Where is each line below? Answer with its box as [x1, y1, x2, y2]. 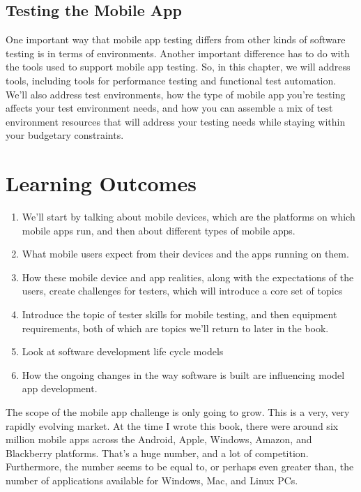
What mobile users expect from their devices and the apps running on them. [22, 246, 349, 261]
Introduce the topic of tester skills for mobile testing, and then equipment [22, 307, 337, 322]
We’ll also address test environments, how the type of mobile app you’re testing [6, 87, 346, 101]
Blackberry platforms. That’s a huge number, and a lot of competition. [6, 445, 309, 460]
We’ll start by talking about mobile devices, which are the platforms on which [22, 209, 355, 224]
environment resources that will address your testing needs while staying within [6, 114, 346, 128]
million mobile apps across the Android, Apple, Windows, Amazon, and [6, 432, 312, 447]
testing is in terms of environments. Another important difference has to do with [6, 45, 350, 60]
